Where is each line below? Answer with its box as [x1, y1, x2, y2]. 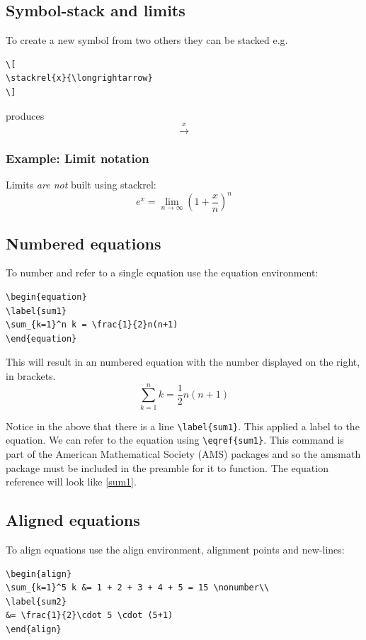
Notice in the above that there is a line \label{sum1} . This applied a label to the [6, 418, 360, 433]
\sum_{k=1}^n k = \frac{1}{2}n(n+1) [6, 320, 178, 330]
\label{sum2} [6, 596, 67, 607]
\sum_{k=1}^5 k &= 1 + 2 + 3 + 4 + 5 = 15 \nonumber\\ [6, 583, 270, 593]
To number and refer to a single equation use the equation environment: [6, 265, 319, 280]
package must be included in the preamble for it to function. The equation [6, 460, 328, 475]
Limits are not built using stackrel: [6, 177, 156, 192]
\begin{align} [6, 568, 72, 579]
